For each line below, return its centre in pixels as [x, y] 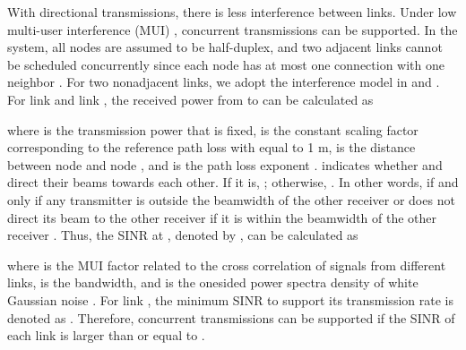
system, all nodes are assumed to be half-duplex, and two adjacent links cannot [225, 47]
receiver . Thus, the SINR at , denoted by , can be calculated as [183, 235]
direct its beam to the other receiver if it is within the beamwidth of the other [222, 217]
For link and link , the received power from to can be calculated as [190, 99]
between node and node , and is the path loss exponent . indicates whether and [225, 164]
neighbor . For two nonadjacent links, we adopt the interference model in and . [224, 82]
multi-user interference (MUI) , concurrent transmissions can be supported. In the [233, 29]
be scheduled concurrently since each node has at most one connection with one [226, 64]
